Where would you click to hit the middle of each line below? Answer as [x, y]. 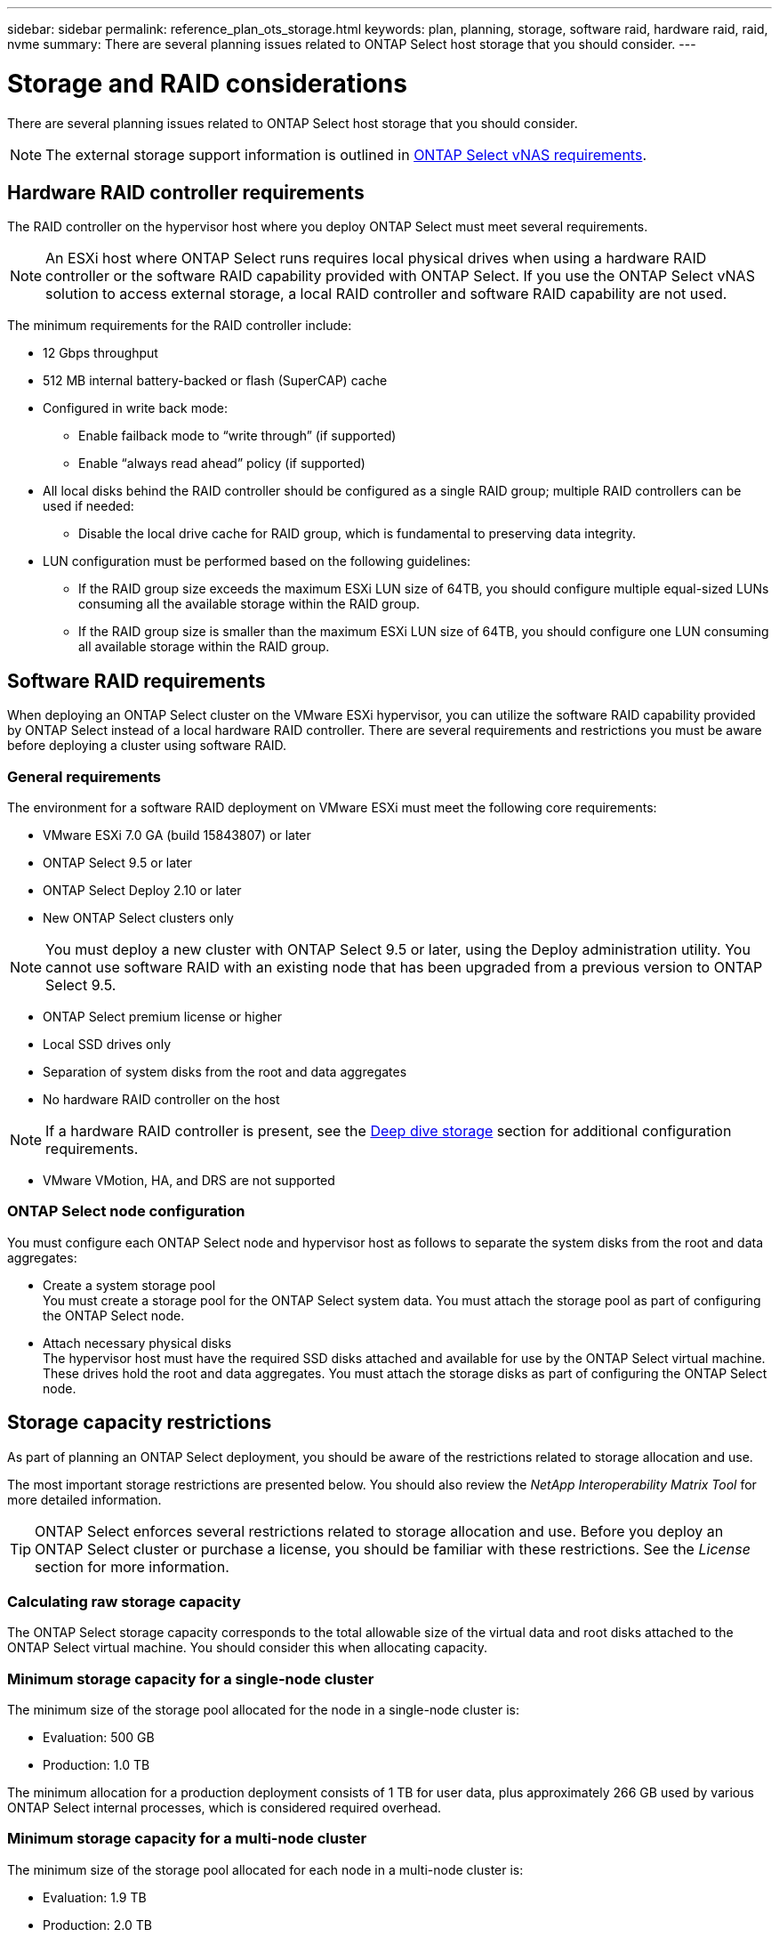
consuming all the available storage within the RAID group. [249, 604]
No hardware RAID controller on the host [161, 1099]
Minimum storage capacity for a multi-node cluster [187, 1839]
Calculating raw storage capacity [124, 1601]
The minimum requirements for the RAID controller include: [180, 326]
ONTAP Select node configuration [126, 1211]
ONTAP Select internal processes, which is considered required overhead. [225, 1808]
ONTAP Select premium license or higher [163, 1016]
